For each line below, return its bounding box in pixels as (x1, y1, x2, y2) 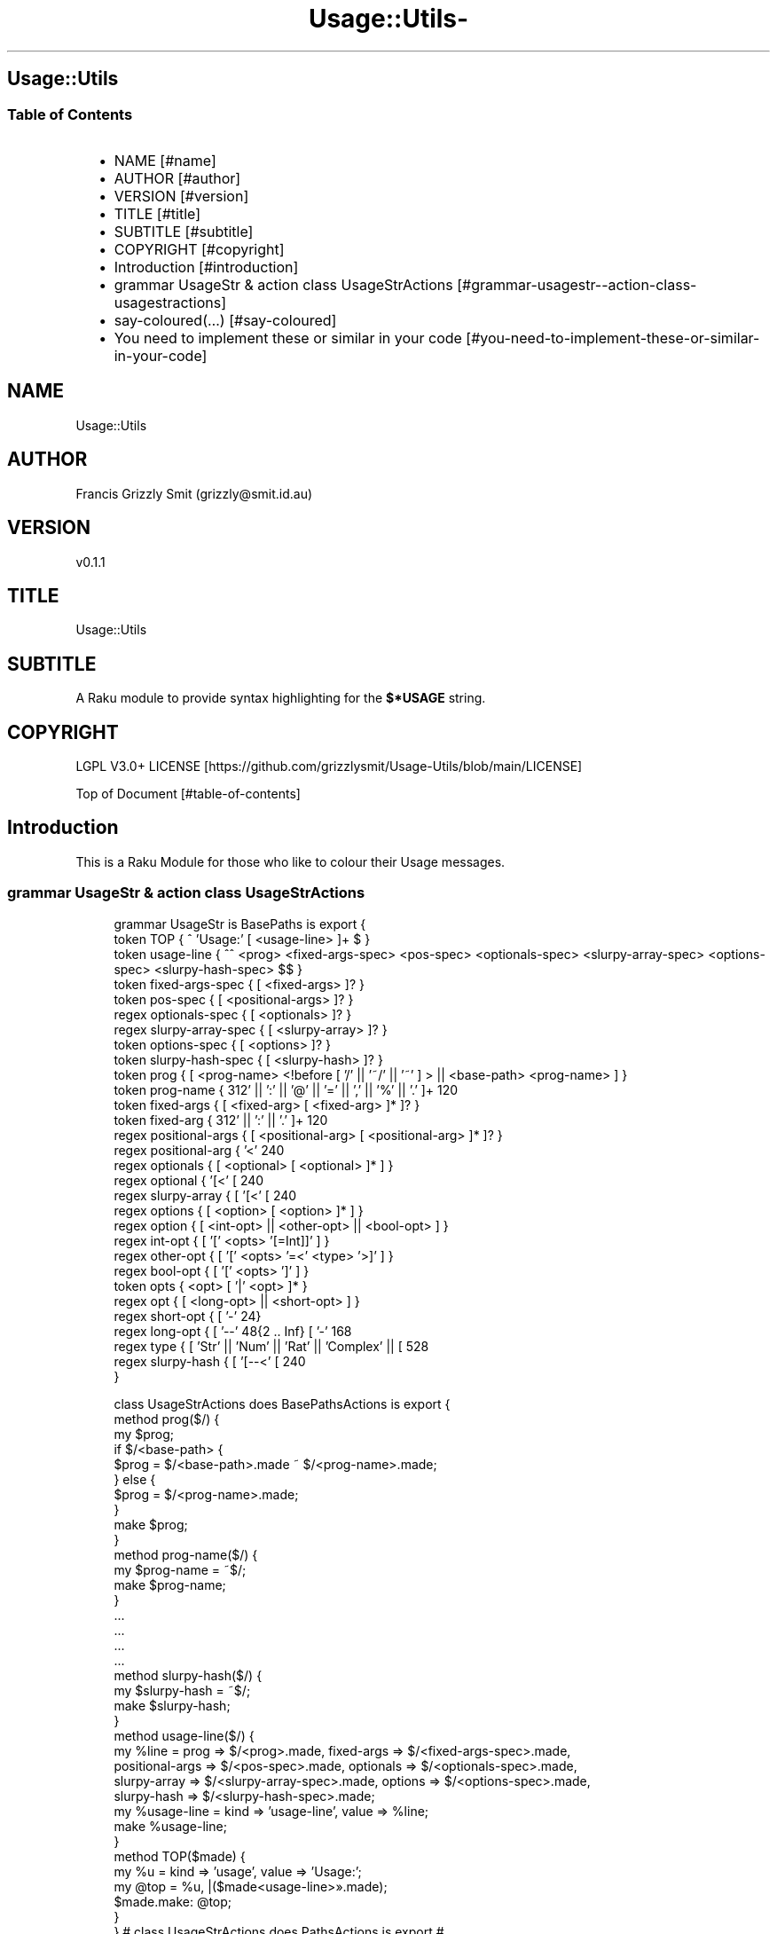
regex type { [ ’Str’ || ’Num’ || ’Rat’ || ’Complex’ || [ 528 (114, 1338, 429, 1354)
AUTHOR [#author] (114, 169, 241, 187)
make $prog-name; (114, 1576, 226, 1592)
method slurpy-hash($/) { (114, 1667, 263, 1683)
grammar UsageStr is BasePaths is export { (114, 916, 366, 932)
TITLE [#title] (114, 204, 200, 223)
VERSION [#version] (114, 186, 249, 205)
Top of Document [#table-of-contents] (75, 786, 301, 802)
